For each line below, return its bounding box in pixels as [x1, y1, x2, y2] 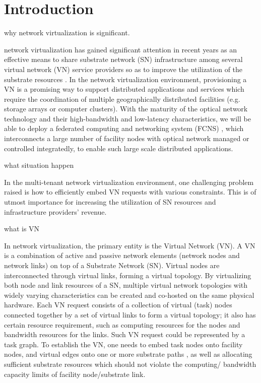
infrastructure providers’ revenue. [4, 206, 107, 217]
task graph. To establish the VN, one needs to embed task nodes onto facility [4, 339, 243, 349]
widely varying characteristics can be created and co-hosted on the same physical [4, 289, 254, 300]
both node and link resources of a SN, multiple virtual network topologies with [4, 280, 248, 290]
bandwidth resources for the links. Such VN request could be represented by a [4, 329, 245, 340]
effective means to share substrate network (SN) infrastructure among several [4, 54, 243, 65]
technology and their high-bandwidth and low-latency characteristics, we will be [4, 113, 251, 123]
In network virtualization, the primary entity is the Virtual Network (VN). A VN [4, 240, 255, 250]
